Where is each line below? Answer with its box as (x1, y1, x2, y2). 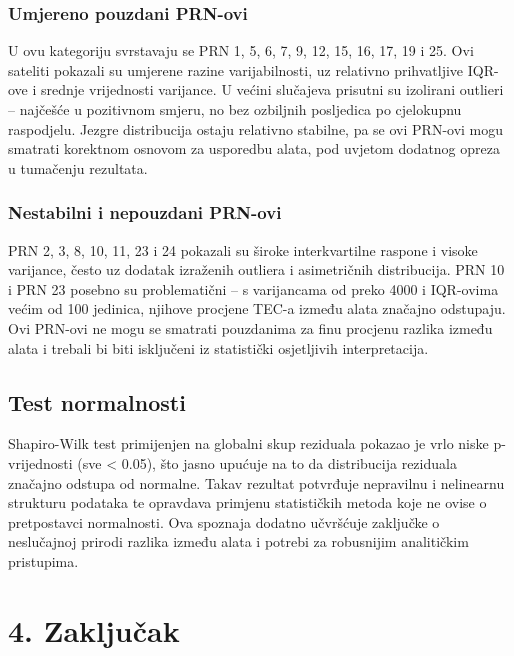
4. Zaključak (8, 609, 180, 650)
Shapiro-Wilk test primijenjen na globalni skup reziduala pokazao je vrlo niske (8, 433, 489, 454)
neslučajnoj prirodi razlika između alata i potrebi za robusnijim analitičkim (8, 531, 469, 552)
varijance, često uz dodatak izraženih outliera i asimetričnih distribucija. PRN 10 (8, 259, 505, 280)
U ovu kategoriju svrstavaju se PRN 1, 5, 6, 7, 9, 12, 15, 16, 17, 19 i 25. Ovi (8, 40, 474, 61)
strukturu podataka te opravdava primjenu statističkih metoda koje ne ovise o (8, 492, 487, 513)
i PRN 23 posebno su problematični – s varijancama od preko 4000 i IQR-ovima (8, 278, 499, 299)
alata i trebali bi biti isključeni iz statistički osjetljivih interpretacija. (8, 337, 429, 358)
